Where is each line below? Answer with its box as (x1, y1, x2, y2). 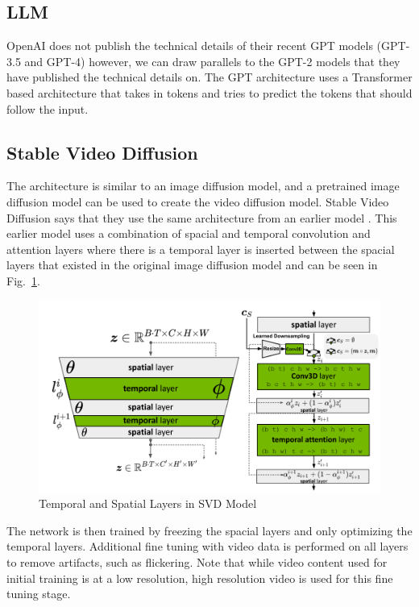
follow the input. (6, 100, 89, 117)
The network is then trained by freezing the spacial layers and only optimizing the (6, 522, 413, 538)
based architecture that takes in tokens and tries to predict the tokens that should (6, 84, 413, 101)
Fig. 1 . (6, 272, 40, 289)
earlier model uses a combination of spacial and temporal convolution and (6, 225, 371, 242)
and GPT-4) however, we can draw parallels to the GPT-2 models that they (24, 52, 400, 69)
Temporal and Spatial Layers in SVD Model (39, 495, 257, 512)
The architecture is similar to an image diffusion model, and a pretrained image (6, 177, 400, 194)
